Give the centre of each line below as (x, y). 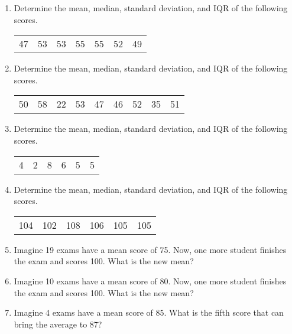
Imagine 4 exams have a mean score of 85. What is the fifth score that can (149, 312)
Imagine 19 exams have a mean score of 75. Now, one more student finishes (150, 249)
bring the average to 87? (58, 324)
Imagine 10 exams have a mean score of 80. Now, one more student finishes (150, 281)
